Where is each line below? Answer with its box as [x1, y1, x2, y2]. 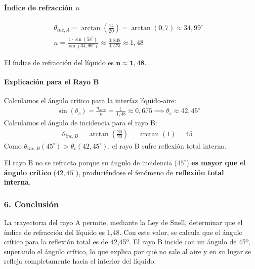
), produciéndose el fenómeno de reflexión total [76, 167, 224, 177]
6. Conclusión [4, 197, 59, 210]
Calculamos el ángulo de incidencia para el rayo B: [4, 117, 157, 127]
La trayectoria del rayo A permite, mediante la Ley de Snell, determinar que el [4, 217, 243, 227]
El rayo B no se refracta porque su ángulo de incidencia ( [4, 157, 177, 167]
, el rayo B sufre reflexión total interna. [108, 140, 226, 151]
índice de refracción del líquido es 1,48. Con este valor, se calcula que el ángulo [4, 227, 243, 237]
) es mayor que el [186, 157, 246, 167]
